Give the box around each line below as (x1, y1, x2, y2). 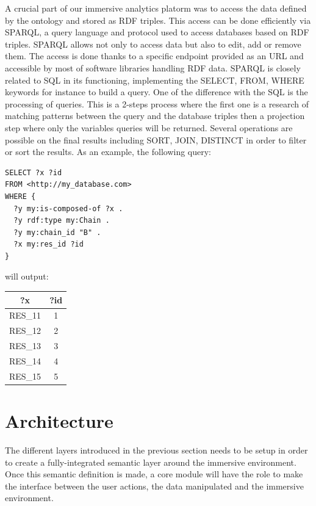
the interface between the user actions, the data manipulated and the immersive (5, 479, 304, 492)
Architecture (5, 408, 113, 433)
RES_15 (9, 369, 41, 382)
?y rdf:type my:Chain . (13, 216, 110, 225)
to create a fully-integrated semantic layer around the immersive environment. (5, 455, 296, 468)
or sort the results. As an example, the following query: (5, 145, 212, 158)
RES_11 (9, 309, 41, 322)
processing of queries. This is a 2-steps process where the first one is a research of (5, 97, 309, 110)
